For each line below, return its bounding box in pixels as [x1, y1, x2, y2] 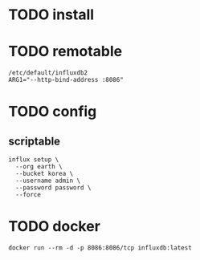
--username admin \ [15, 177, 81, 185]
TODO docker [8, 217, 100, 236]
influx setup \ [8, 156, 59, 164]
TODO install [8, 6, 95, 24]
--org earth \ [15, 163, 63, 171]
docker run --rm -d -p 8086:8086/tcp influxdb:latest [8, 244, 193, 252]
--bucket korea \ [15, 170, 74, 178]
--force [15, 191, 42, 199]
